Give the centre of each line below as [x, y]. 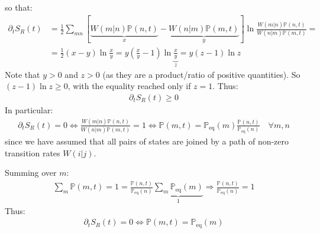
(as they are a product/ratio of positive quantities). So [201, 74]
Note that [22, 74]
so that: [19, 7]
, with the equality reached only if [129, 86]
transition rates [33, 152]
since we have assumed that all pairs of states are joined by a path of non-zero [147, 141]
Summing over [31, 173]
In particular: [29, 110]
